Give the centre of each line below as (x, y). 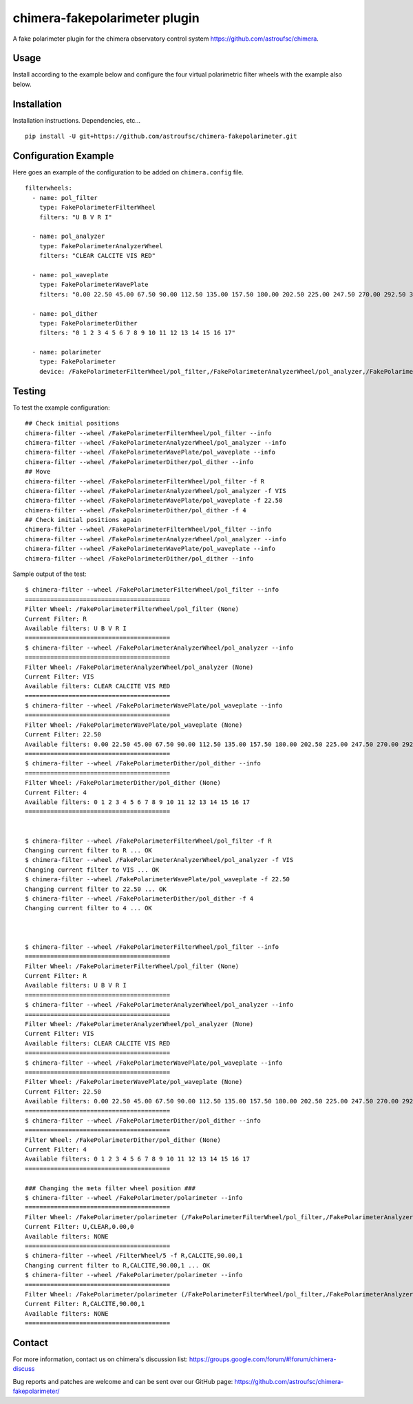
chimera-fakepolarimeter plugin (106, 18)
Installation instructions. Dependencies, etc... (77, 120)
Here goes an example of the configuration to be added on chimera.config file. (128, 172)
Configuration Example (63, 156)
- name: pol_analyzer (68, 237)
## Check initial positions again (83, 520)
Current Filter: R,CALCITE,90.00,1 (85, 1304)
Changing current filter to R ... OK (89, 850)
